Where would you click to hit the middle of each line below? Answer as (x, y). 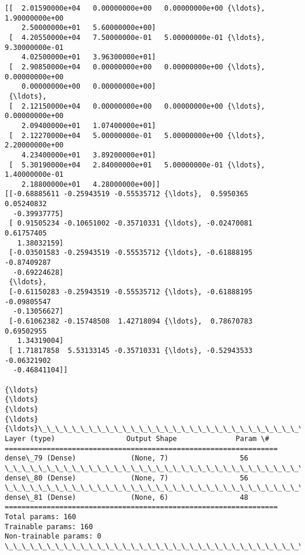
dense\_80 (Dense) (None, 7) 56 (127, 478)
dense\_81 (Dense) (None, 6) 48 (127, 497)
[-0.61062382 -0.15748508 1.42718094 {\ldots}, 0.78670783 (131, 321)
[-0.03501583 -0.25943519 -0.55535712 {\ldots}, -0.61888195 (131, 253)
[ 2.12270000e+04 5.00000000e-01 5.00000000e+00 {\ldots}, (137, 135)
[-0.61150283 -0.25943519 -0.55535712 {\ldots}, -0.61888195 (131, 292)
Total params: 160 (40, 517)
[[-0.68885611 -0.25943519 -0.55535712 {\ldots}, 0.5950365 (127, 194)
